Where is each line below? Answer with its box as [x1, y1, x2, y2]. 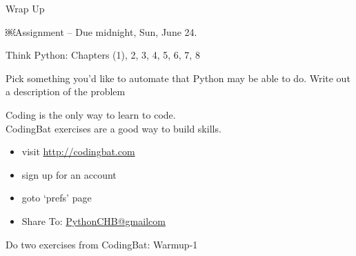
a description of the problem [6, 84, 126, 99]
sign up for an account [21, 167, 117, 181]
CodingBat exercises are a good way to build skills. [6, 121, 221, 135]
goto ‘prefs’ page [21, 190, 92, 205]
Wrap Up [6, 1, 45, 15]
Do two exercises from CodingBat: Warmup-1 [6, 237, 198, 251]
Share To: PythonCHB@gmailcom [21, 213, 166, 228]
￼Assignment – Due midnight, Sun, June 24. [6, 24, 197, 39]
